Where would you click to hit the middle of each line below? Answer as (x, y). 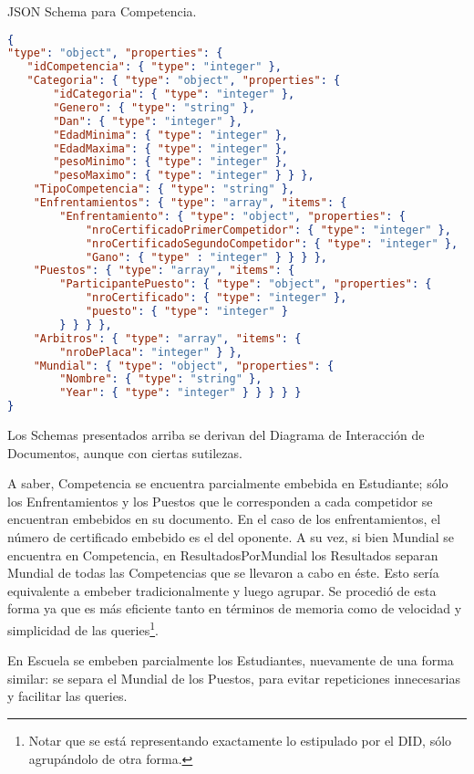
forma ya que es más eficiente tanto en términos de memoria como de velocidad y (235, 608)
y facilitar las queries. (67, 696)
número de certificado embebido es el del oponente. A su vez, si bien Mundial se (231, 537)
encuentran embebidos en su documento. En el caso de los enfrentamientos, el (224, 519)
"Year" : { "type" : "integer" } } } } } (180, 393)
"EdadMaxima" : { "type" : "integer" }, (170, 148)
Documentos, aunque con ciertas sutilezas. (125, 452)
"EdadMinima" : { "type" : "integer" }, (170, 135)
